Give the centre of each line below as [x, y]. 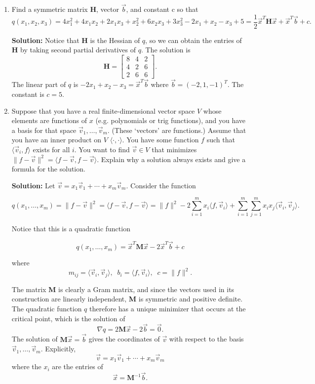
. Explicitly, [58, 349]
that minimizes [174, 149]
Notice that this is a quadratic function [71, 229]
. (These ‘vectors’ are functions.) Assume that [177, 130]
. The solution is [166, 50]
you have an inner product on [57, 140]
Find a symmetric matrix [50, 9]
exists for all [51, 149]
